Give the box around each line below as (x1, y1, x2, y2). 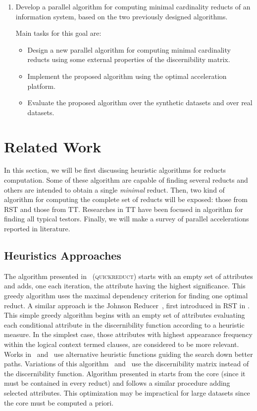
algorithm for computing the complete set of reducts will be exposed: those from (4, 194, 248, 205)
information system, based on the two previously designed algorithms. (15, 11, 228, 21)
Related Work (4, 136, 102, 156)
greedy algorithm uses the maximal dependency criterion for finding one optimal (4, 290, 248, 301)
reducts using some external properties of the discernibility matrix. (27, 54, 230, 65)
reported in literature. (4, 223, 70, 234)
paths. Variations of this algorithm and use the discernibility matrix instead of (4, 358, 249, 369)
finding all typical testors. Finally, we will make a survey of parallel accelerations (4, 213, 249, 224)
